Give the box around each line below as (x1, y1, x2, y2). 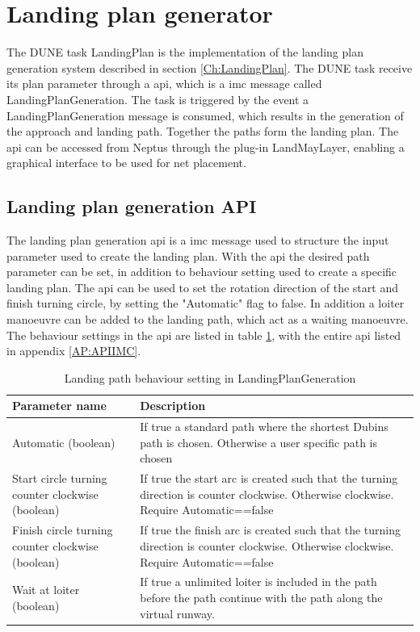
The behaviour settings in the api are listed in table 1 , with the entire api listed (6, 326, 401, 343)
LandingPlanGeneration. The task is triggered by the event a (6, 90, 309, 107)
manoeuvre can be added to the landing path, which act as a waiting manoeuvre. (6, 311, 409, 328)
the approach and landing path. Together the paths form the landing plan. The (6, 123, 399, 140)
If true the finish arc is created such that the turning (140, 521, 401, 538)
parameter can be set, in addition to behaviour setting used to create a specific (6, 263, 397, 280)
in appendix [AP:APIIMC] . (6, 342, 141, 359)
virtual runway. (140, 605, 215, 622)
